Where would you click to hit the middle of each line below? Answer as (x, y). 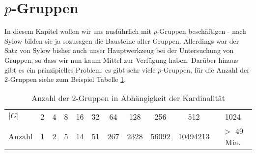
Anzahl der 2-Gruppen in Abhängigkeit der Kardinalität (128, 98)
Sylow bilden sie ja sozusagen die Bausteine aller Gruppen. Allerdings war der (122, 40)
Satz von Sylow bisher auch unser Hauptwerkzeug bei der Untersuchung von (119, 50)
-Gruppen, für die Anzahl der (205, 69)
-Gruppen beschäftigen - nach (201, 31)
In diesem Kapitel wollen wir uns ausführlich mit (78, 31)
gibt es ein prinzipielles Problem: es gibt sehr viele (80, 69)
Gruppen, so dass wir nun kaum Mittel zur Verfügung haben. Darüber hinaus (121, 60)
